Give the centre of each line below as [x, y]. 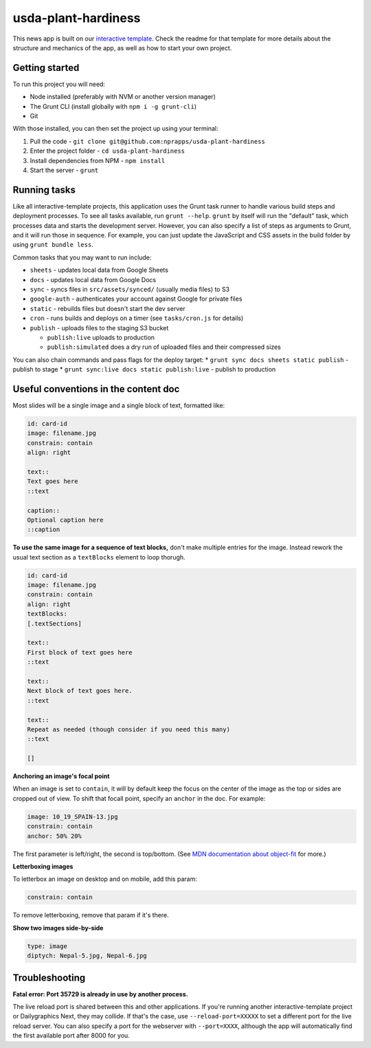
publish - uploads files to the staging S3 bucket [99, 328]
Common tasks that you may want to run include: [82, 257]
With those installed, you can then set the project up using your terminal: [115, 129]
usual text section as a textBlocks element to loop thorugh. [99, 557]
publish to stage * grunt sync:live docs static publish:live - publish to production [144, 370]
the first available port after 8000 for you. [71, 1036]
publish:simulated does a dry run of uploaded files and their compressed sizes [164, 347]
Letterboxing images [43, 866]
